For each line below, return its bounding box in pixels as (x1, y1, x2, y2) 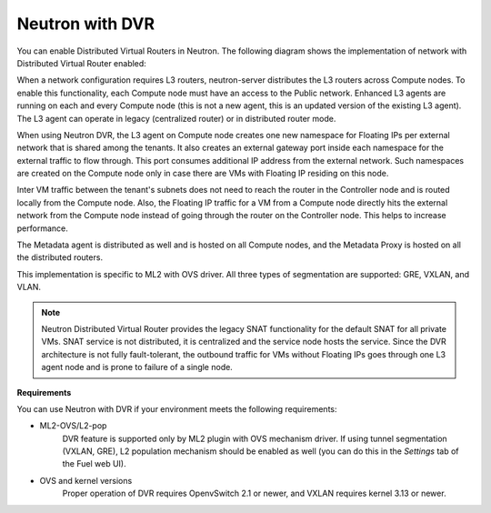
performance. (16, 223, 68, 234)
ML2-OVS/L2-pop (39, 420, 107, 431)
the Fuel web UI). (62, 458, 126, 469)
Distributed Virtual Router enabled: (16, 57, 147, 68)
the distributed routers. (16, 252, 104, 263)
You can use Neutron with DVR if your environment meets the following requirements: (16, 403, 337, 414)
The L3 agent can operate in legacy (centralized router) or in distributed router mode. (16, 113, 336, 124)
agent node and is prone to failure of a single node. (41, 362, 234, 373)
